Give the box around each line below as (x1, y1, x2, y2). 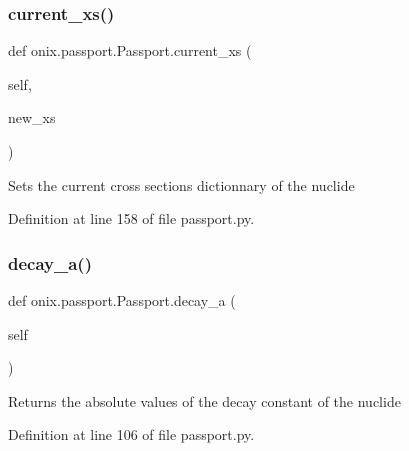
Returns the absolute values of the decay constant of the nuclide (8, 390, 401, 411)
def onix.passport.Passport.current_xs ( (8, 40, 252, 61)
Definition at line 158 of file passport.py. (8, 208, 255, 229)
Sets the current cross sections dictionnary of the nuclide (8, 174, 355, 195)
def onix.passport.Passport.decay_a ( (8, 290, 236, 310)
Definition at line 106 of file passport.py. (8, 424, 255, 445)
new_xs (8, 107, 56, 128)
